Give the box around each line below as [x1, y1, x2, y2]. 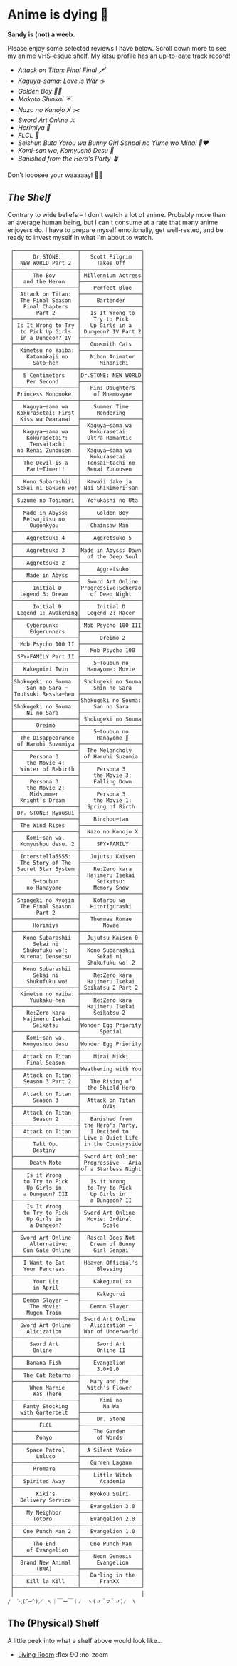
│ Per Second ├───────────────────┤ [10, 378, 144, 385]
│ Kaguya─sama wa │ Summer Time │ [10, 403, 144, 410]
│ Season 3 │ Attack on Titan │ [10, 1096, 144, 1104]
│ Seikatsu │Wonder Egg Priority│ [10, 1021, 144, 1029]
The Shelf [7, 191, 51, 204]
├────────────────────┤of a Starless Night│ [10, 1165, 144, 1173]
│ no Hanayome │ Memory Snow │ [10, 884, 144, 891]
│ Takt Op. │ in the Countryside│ [10, 1140, 144, 1148]
